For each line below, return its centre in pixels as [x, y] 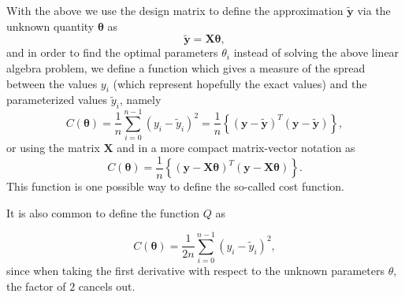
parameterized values [57, 100]
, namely [140, 100]
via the [374, 10]
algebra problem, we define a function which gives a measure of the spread [186, 68]
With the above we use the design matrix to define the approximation [175, 10]
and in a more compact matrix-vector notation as [236, 148]
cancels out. [107, 286]
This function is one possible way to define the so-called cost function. [176, 186]
